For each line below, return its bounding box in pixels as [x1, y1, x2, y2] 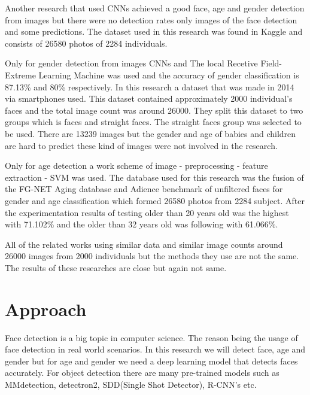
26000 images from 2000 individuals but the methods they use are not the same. [5, 250, 299, 262]
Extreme [5, 68, 36, 81]
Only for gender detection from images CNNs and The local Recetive [5, 57, 258, 69]
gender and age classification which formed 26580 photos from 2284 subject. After [5, 194, 305, 206]
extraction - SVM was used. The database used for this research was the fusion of [5, 171, 304, 183]
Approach [5, 296, 87, 321]
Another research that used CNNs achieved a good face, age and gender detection [5, 2, 305, 14]
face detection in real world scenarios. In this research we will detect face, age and [5, 343, 306, 355]
